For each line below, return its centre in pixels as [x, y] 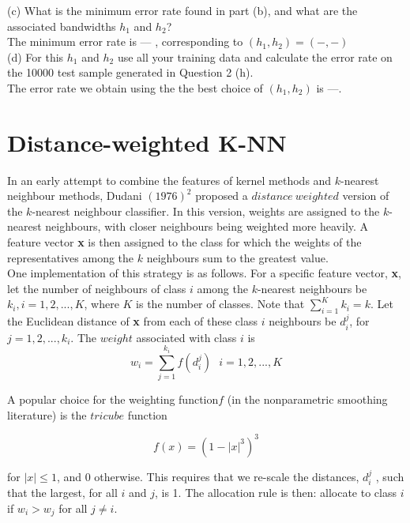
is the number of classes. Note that [220, 304]
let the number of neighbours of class [97, 288]
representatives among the [71, 257]
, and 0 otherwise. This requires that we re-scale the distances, [208, 476]
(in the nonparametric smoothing [307, 399]
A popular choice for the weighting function [113, 399]
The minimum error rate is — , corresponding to [125, 41]
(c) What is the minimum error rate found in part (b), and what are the [182, 10]
